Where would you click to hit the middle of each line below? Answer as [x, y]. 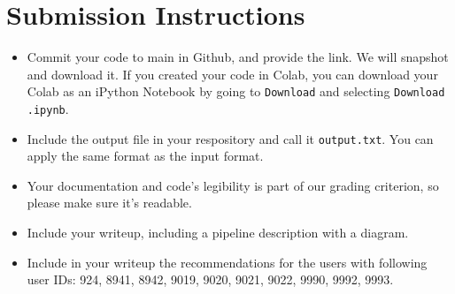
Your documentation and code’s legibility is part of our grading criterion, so [233, 185]
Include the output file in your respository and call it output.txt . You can [230, 138]
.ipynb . [48, 108]
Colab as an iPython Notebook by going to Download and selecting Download [236, 91]
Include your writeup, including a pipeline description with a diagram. [218, 233]
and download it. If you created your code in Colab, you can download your [232, 74]
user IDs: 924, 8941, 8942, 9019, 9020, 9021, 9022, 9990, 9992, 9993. [210, 279]
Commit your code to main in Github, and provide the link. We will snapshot [238, 57]
